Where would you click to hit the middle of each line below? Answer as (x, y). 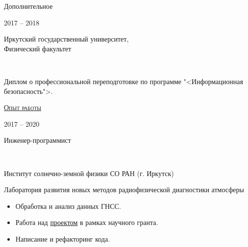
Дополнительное (28, 6)
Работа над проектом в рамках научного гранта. (87, 222)
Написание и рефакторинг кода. (63, 238)
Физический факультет (38, 48)
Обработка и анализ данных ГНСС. (68, 206)
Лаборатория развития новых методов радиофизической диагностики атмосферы (124, 190)
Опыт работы (23, 107)
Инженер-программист (37, 140)
